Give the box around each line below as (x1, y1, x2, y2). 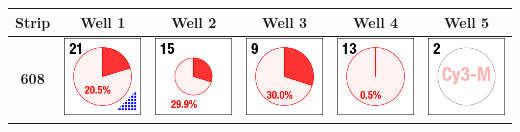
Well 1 (80, 11, 126, 32)
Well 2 (171, 11, 217, 32)
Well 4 (353, 11, 399, 32)
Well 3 (262, 11, 308, 32)
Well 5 (443, 11, 490, 32)
